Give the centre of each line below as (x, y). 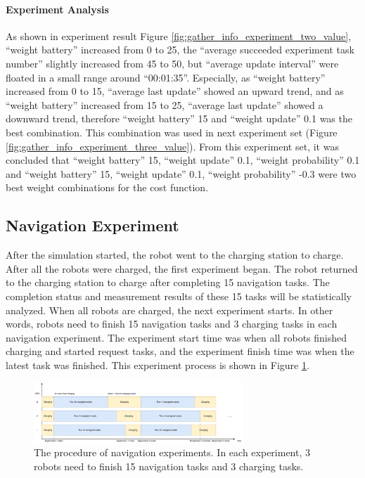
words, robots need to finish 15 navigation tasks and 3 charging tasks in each (172, 324)
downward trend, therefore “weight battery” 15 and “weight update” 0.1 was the (179, 118)
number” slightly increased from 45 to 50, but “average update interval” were (172, 63)
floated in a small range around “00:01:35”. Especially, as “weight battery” (166, 77)
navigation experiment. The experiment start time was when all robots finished (177, 337)
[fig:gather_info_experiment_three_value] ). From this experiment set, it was (172, 146)
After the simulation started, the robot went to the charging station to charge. (175, 255)
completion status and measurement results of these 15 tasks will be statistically (179, 296)
